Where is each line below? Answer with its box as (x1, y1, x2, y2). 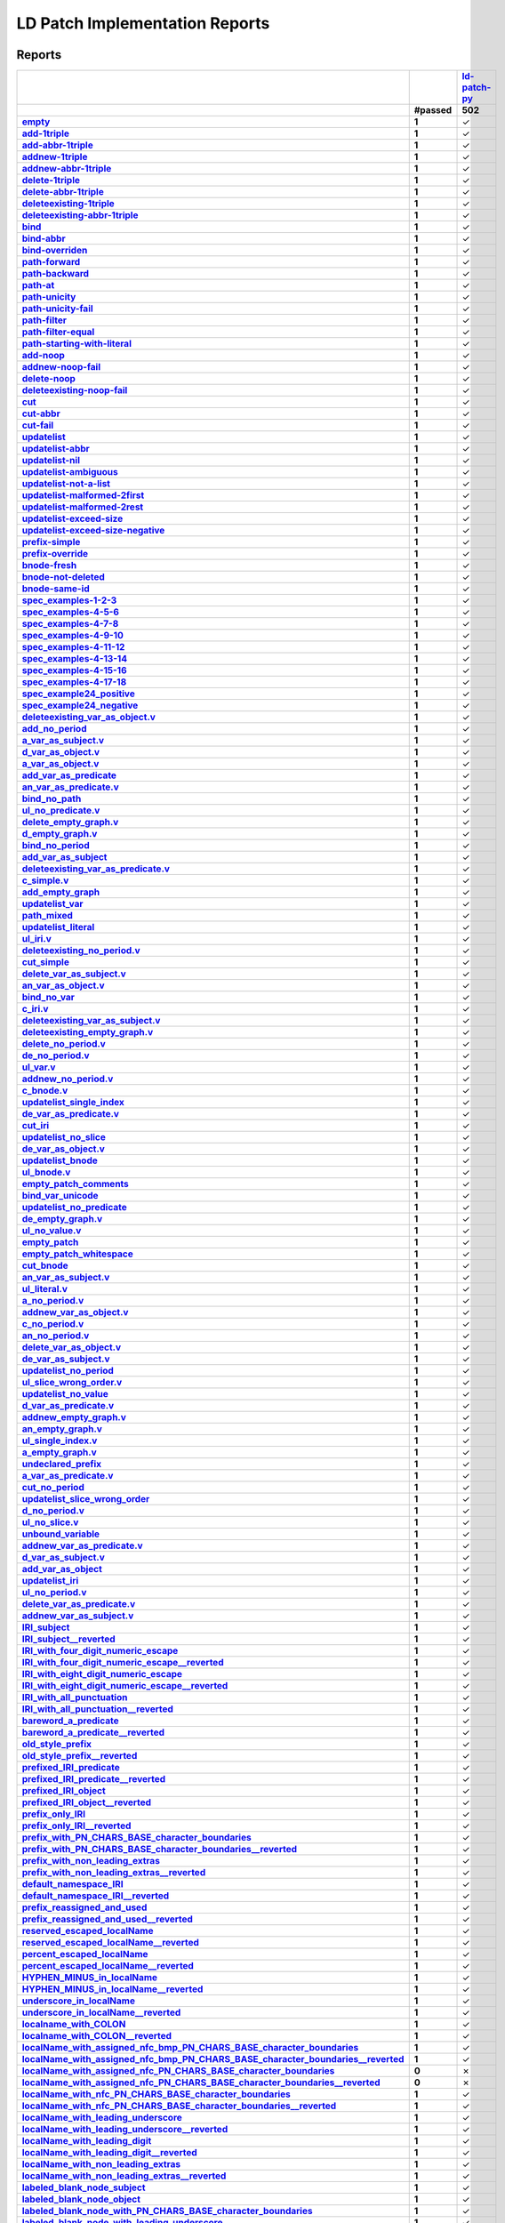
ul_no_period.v (21, 1586, 87, 1599)
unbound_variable (21, 1528, 100, 1540)
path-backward (21, 268, 89, 280)
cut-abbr (21, 407, 61, 420)
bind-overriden (21, 245, 88, 257)
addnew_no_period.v (21, 1072, 114, 1085)
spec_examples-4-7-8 (21, 618, 119, 630)
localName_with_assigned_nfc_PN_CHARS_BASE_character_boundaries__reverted (21, 2076, 381, 2089)
